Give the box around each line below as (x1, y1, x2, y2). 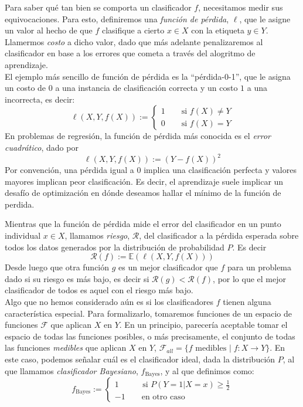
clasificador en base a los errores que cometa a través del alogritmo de (5, 47, 256, 59)
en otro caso (141, 393, 185, 402)
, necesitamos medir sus (198, 1, 283, 13)
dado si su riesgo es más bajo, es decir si (5, 272, 149, 284)
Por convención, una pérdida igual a (5, 164, 134, 176)
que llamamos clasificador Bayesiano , (5, 364, 138, 377)
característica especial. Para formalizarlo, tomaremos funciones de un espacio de (5, 307, 292, 319)
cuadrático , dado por (5, 141, 79, 153)
